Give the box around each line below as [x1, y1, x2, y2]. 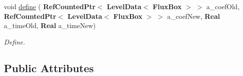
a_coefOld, [206, 1, 240, 11]
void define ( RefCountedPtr [4, 1, 96, 11]
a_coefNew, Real [167, 11, 220, 21]
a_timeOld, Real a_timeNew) [4, 20, 96, 30]
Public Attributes [4, 60, 94, 75]
